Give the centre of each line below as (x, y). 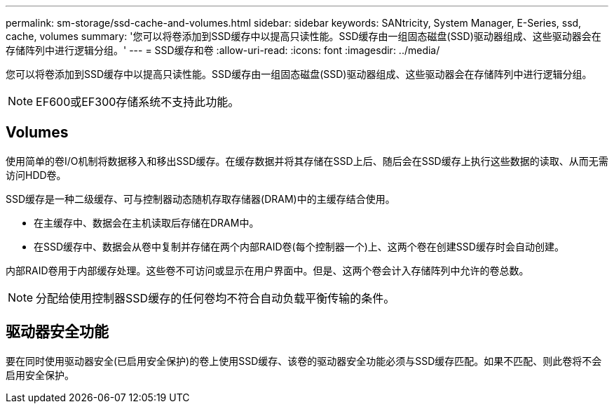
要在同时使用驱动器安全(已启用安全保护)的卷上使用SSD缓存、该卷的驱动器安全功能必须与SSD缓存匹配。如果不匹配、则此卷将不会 (304, 361)
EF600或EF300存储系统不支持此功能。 (138, 102)
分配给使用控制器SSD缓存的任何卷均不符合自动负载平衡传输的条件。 (216, 298)
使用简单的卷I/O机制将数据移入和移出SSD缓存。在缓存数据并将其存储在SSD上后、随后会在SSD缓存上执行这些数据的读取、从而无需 (307, 161)
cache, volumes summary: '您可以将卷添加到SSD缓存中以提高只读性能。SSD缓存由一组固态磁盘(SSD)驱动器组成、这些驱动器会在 (303, 36)
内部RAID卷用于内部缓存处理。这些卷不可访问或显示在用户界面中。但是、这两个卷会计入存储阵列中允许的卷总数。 (267, 270)
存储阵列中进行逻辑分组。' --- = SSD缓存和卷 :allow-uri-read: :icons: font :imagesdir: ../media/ (223, 50)
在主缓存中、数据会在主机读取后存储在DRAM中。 (146, 222)
